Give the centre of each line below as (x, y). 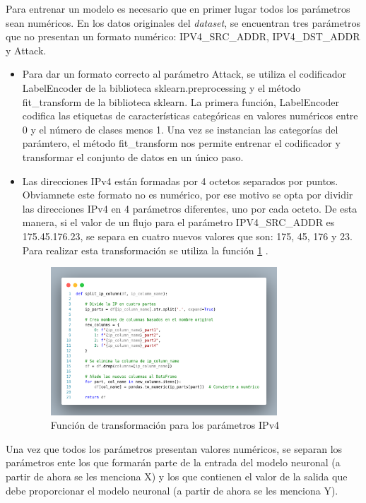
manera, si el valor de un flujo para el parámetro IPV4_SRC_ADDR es (178, 222)
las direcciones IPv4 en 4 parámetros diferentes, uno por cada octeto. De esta (190, 208)
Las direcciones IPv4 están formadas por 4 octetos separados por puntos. (180, 181)
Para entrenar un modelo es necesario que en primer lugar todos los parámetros (178, 8)
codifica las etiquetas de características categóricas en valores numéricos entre (190, 116)
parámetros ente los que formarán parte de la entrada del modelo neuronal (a (173, 462)
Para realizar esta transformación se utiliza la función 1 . (145, 250)
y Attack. (26, 50)
